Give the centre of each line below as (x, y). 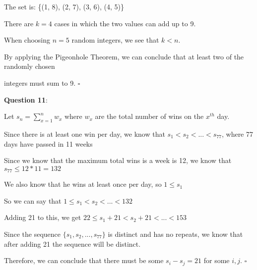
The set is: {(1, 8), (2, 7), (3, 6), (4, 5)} (64, 6)
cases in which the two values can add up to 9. (125, 23)
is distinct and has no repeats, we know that (175, 234)
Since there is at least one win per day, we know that (85, 134)
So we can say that (33, 200)
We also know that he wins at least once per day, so (83, 184)
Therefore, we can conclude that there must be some (84, 260)
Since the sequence (32, 234)
